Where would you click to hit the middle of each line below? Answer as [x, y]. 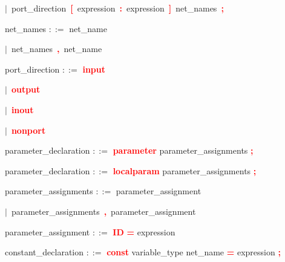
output [26, 89]
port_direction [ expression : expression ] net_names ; [117, 8]
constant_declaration [44, 252]
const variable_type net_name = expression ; [194, 252]
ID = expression [144, 231]
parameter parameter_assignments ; [183, 150]
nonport [28, 130]
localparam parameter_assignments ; [185, 170]
